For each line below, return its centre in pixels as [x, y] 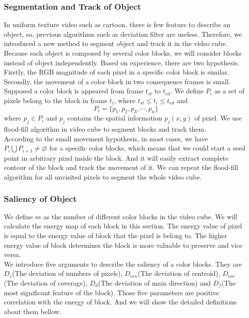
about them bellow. [33, 311]
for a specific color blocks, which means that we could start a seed [147, 148]
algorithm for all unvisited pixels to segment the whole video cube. [103, 176]
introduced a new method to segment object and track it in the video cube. [116, 43]
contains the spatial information [115, 118]
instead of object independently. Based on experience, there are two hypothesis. [122, 62]
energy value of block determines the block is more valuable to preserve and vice [123, 245]
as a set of [229, 91]
